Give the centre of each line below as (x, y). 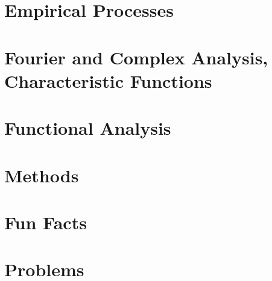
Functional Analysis (88, 128)
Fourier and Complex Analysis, (136, 57)
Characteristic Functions (108, 80)
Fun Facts (46, 222)
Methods (42, 175)
